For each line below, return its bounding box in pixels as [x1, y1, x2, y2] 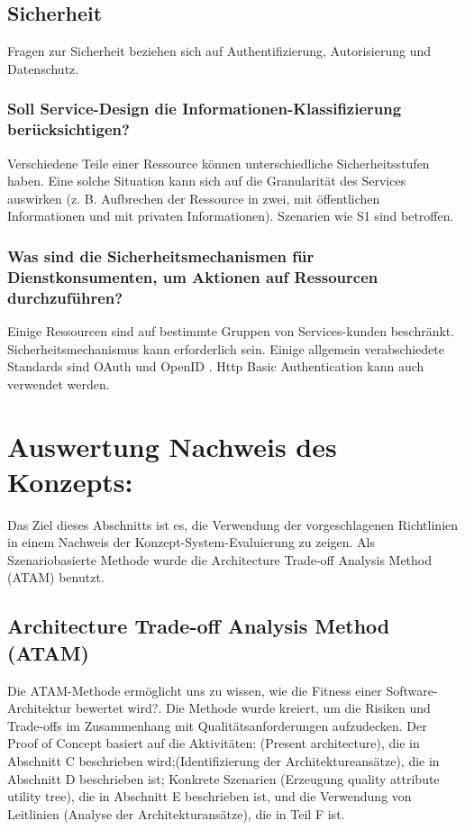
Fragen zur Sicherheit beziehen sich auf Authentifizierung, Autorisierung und [7, 41, 432, 60]
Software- [386, 680, 438, 699]
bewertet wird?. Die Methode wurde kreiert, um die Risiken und [75, 698, 431, 717]
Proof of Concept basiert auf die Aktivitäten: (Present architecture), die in [7, 734, 420, 752]
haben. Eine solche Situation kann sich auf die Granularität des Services [7, 171, 406, 190]
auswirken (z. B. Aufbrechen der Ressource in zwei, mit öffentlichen [7, 188, 380, 207]
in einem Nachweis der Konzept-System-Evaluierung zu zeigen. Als [7, 533, 376, 552]
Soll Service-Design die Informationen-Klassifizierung [7, 97, 402, 120]
